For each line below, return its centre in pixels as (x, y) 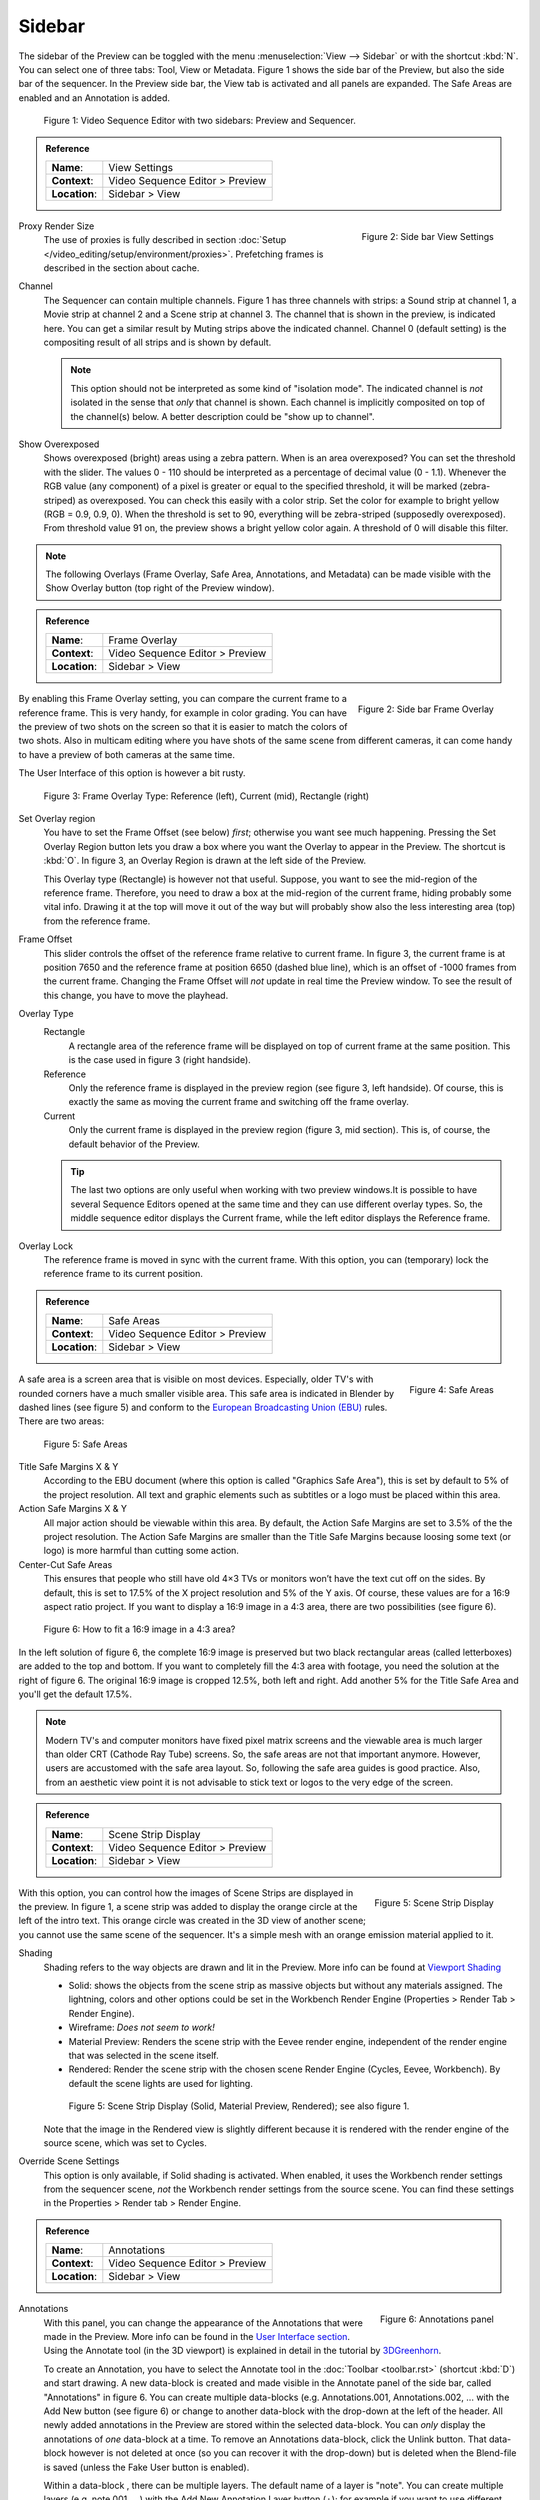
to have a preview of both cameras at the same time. (126, 754)
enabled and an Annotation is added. (94, 97)
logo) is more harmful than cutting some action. (141, 1551)
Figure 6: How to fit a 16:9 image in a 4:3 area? (139, 1629)
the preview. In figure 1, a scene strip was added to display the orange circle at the (188, 1907)
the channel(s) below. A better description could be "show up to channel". (222, 416)
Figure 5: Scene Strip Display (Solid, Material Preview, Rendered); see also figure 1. (239, 2106)
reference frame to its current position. (123, 1274)
